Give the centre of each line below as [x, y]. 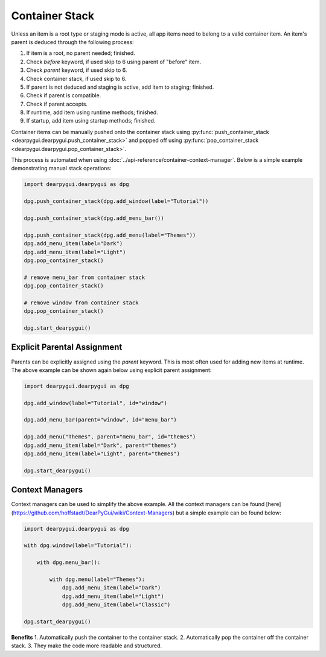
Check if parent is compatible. [64, 95]
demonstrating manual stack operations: [61, 168]
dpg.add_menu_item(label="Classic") [116, 605]
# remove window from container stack [81, 303]
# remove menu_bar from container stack [84, 277]
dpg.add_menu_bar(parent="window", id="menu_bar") [101, 420]
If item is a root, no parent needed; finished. [81, 53]
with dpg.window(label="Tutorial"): [78, 546]
